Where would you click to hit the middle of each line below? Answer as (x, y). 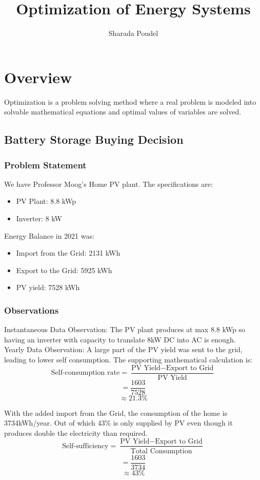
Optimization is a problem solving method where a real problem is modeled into (130, 101)
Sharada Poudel (133, 33)
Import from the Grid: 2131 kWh (68, 253)
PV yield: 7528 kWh (48, 287)
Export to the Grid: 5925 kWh (64, 270)
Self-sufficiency (85, 446)
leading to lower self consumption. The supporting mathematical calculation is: (128, 359)
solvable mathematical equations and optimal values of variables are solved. (123, 112)
